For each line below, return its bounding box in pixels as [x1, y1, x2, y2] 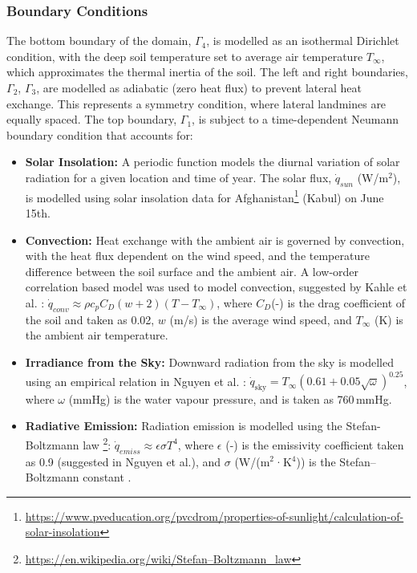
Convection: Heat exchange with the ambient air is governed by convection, [25, 231, 405, 248]
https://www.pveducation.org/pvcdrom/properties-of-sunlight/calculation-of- [25, 507, 404, 524]
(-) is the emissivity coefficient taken [225, 436, 404, 453]
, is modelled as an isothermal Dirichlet [206, 32, 399, 49]
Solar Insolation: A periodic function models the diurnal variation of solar [25, 153, 400, 170]
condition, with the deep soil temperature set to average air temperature [6, 47, 363, 64]
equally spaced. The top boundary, [6, 111, 177, 128]
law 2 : [83, 434, 111, 453]
